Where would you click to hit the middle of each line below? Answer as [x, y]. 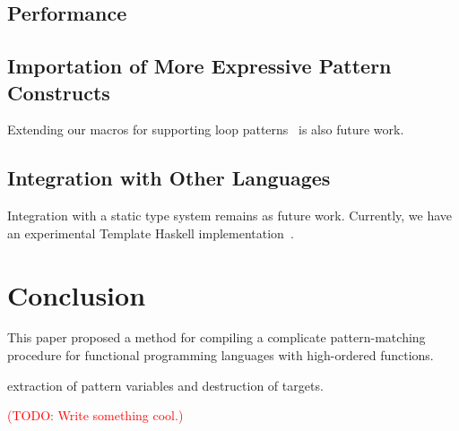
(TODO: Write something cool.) [95, 415]
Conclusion [77, 294]
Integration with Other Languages [169, 178]
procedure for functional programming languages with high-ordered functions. [221, 355]
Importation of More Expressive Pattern [199, 66]
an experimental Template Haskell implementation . [151, 233]
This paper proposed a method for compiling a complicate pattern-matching [217, 337]
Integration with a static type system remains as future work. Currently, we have [230, 215]
